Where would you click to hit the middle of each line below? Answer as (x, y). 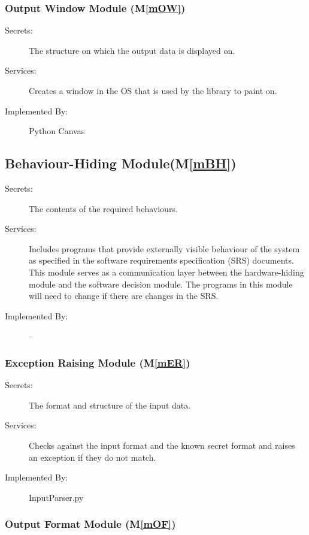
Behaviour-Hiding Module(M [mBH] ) (121, 163)
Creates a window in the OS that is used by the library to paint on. (153, 90)
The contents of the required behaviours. (103, 208)
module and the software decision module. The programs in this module (161, 284)
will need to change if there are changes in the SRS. (124, 296)
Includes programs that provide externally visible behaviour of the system (164, 248)
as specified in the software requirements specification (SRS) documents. (161, 260)
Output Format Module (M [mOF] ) (90, 524)
